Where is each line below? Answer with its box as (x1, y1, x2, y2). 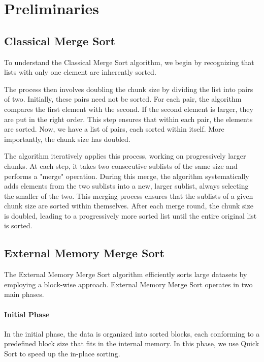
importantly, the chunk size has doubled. (4, 133, 130, 144)
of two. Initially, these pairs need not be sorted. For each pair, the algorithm (4, 94, 242, 104)
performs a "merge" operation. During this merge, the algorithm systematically (4, 170, 249, 181)
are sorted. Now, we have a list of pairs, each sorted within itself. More (4, 124, 224, 134)
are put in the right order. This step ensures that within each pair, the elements (4, 113, 253, 124)
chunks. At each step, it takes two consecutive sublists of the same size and (4, 160, 238, 171)
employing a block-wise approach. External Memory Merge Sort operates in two (4, 279, 253, 289)
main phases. (4, 289, 44, 299)
